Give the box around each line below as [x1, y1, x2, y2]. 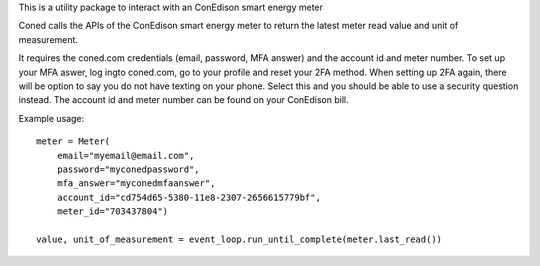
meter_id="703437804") [56, 206, 169, 217]
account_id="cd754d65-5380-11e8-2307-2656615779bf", [56, 191, 322, 203]
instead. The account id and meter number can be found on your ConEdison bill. [18, 94, 349, 106]
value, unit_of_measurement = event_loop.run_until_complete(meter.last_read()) [36, 233, 443, 245]
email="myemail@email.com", [56, 150, 195, 161]
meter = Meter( [36, 136, 111, 147]
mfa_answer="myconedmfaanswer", [56, 178, 216, 189]
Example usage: [18, 112, 85, 124]
